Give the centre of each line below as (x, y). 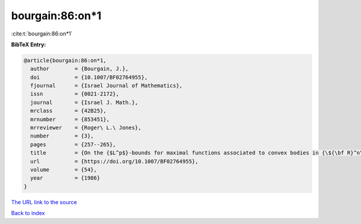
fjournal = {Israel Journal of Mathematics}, (106, 86)
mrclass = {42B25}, (68, 111)
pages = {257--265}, (73, 144)
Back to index (28, 213)
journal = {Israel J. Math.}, (84, 102)
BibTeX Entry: (29, 44)
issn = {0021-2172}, (75, 94)
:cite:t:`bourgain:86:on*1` (42, 34)
